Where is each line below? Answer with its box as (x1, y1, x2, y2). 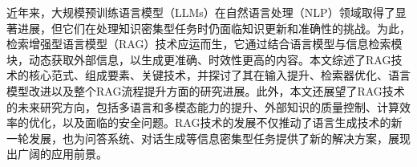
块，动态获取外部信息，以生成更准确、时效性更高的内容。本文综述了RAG (6, 51, 391, 67)
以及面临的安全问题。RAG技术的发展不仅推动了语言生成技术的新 (62, 114, 403, 131)
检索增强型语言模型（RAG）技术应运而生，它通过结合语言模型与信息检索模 (6, 35, 403, 52)
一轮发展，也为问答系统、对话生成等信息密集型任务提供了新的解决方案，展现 (6, 129, 411, 146)
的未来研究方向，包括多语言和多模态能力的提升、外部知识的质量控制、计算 (6, 98, 399, 115)
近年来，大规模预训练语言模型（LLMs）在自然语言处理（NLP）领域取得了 (6, 4, 395, 20)
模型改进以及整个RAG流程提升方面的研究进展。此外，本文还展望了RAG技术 (6, 82, 405, 99)
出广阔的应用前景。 (6, 145, 107, 162)
